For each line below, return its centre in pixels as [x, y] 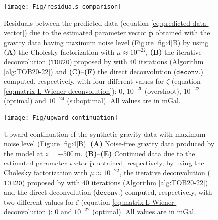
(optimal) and [25, 100]
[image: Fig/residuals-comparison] [63, 7]
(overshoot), [163, 90]
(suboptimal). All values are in [113, 100]
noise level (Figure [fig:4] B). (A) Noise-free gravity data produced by [109, 143]
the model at [24, 153]
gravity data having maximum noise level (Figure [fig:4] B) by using [106, 42]
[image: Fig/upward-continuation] [61, 118]
